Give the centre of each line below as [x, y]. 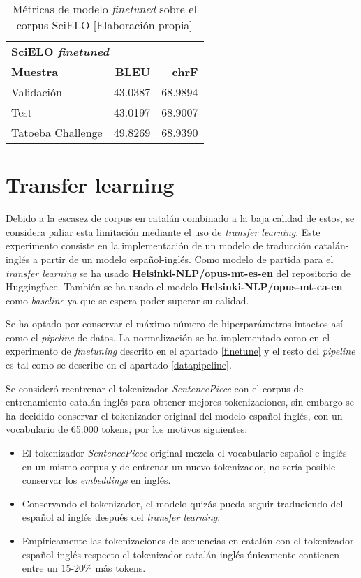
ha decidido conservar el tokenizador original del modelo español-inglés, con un [174, 415]
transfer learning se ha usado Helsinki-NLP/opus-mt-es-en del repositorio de [178, 273]
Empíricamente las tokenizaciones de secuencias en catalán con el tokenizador [188, 540]
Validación [37, 92]
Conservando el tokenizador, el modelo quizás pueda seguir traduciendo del [183, 503]
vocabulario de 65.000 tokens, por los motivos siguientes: [127, 429]
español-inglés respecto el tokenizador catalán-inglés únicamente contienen [180, 554]
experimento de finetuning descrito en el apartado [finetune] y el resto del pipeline [180, 351]
